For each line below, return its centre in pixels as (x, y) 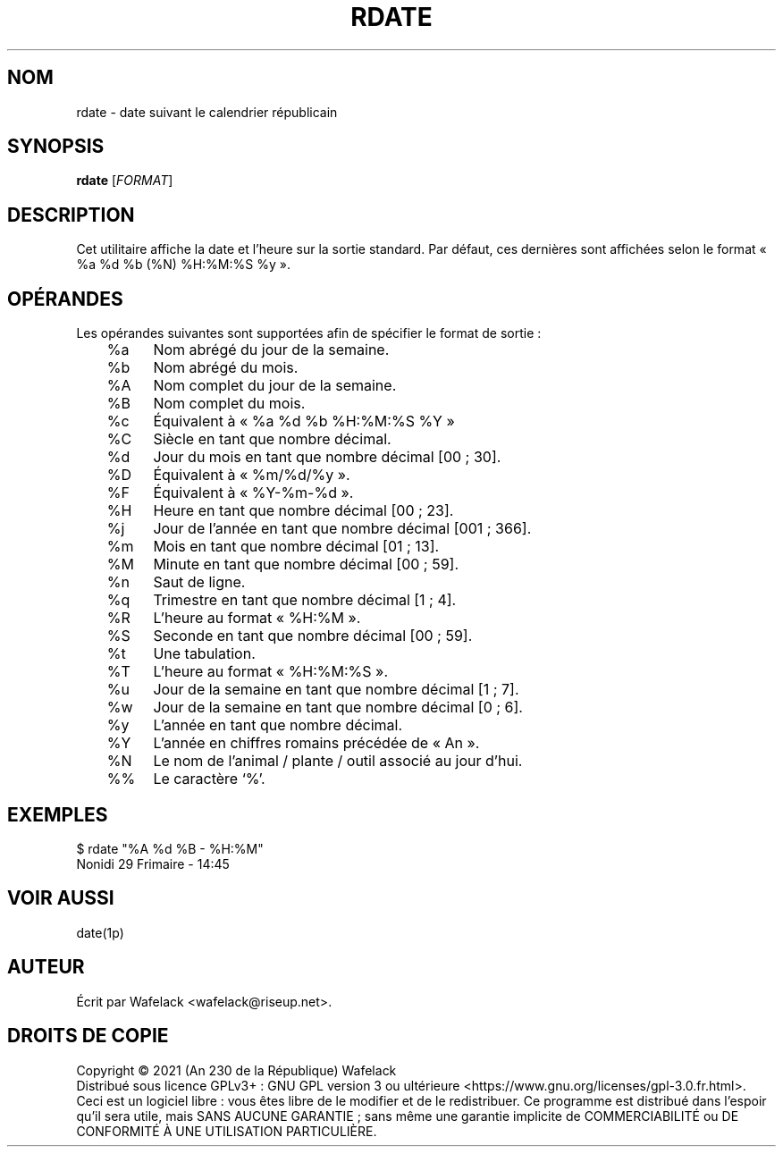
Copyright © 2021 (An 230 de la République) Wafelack (236, 1070)
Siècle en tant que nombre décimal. (272, 439)
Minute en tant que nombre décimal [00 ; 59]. (306, 564)
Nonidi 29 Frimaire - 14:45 (153, 863)
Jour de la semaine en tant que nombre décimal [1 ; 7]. (336, 690)
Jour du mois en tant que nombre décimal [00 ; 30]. (327, 457)
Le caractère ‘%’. (209, 779)
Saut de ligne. (199, 582)
